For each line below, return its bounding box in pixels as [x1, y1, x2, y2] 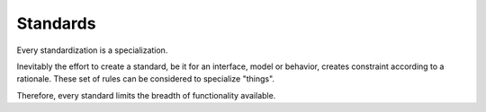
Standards [16, 13, 96, 33]
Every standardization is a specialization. [16, 45, 168, 56]
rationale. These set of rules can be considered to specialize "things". [16, 73, 274, 84]
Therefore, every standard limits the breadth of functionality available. [16, 90, 276, 100]
